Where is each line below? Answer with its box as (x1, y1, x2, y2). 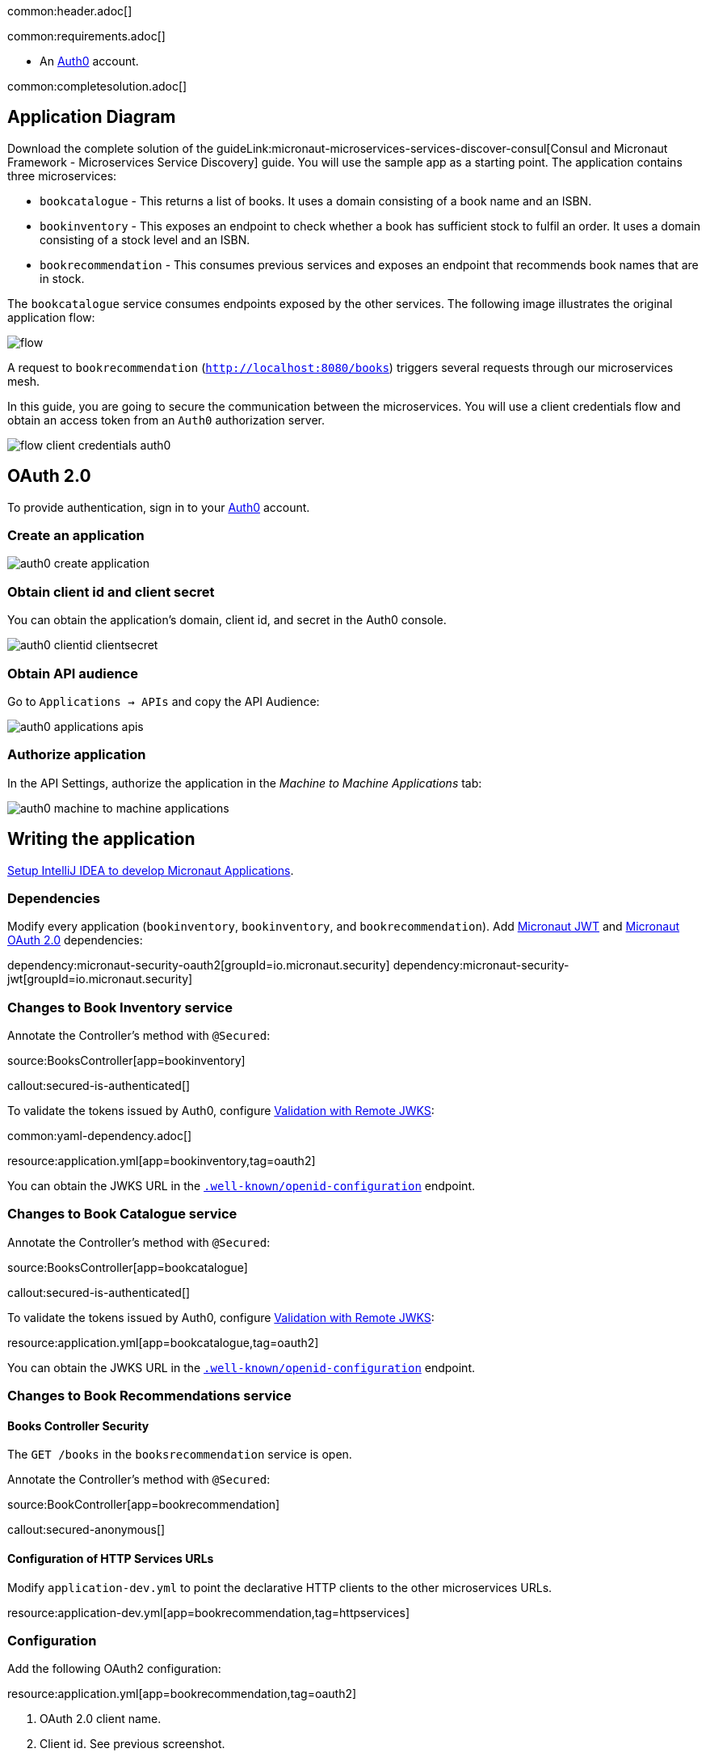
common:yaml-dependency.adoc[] (7, 1129, 192, 1143)
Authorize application (7, 746, 146, 763)
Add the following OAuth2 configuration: (7, 1662, 221, 1676)
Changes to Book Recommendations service (7, 1387, 292, 1404)
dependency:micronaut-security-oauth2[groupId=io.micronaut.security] (7, 958, 390, 973)
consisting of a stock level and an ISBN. (40, 232, 250, 247)
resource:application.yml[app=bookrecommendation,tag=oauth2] (7, 1687, 357, 1701)
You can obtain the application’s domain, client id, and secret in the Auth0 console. (7, 613, 447, 627)
